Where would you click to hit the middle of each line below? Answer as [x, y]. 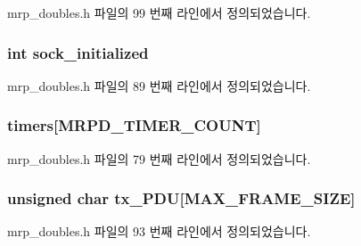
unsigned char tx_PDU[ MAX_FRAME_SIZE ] [181, 198]
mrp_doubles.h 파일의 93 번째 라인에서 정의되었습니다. [159, 231]
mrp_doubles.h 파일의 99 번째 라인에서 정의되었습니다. [159, 12]
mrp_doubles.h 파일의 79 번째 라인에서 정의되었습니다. [159, 158]
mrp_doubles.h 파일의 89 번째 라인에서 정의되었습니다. [159, 85]
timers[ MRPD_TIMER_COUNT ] [134, 125]
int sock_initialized [78, 52]
